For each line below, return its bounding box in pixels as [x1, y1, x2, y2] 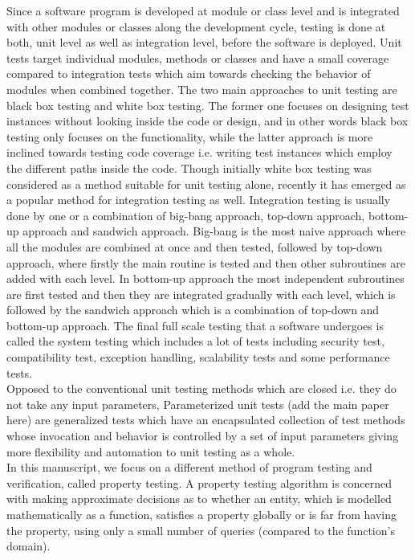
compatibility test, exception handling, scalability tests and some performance [6, 349, 390, 366]
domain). [6, 538, 51, 554]
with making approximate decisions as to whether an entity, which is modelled [6, 490, 392, 507]
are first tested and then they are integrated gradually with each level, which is [6, 285, 396, 302]
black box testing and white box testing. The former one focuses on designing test [6, 96, 409, 113]
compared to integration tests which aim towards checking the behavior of [6, 65, 371, 82]
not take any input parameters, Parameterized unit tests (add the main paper [6, 395, 389, 412]
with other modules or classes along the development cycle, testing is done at [6, 18, 386, 35]
